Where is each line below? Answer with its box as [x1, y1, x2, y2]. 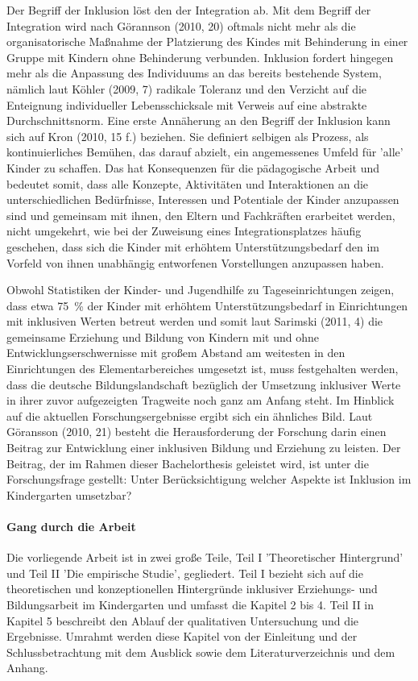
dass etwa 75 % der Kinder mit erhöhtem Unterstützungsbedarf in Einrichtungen [6, 297, 408, 314]
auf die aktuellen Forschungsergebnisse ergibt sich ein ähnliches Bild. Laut [6, 407, 373, 424]
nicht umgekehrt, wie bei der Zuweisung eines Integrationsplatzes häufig [6, 222, 362, 239]
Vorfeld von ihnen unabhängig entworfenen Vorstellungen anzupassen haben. [6, 254, 384, 271]
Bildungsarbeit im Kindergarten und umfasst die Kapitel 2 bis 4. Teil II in [6, 596, 375, 612]
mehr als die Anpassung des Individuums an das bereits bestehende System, [6, 64, 382, 81]
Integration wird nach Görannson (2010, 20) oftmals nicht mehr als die [6, 17, 356, 34]
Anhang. [6, 659, 48, 676]
